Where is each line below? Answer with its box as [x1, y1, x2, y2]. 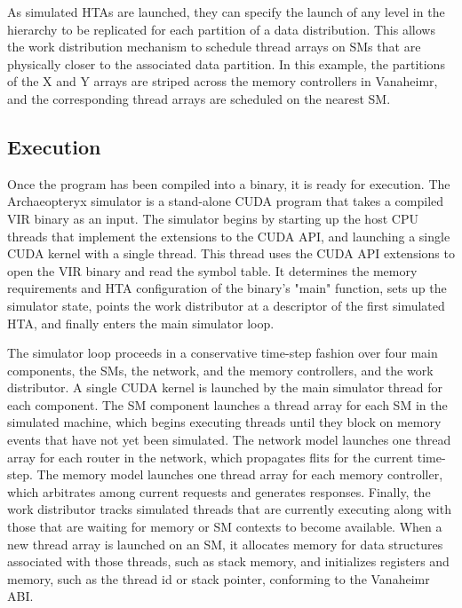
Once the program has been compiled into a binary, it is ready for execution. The [7, 174, 450, 193]
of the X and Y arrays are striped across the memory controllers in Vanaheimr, [7, 72, 438, 91]
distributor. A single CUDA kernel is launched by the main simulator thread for [7, 378, 442, 397]
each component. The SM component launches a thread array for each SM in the [7, 395, 448, 414]
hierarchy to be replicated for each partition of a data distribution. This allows [7, 20, 435, 38]
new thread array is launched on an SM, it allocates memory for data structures [7, 534, 443, 553]
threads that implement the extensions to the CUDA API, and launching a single [7, 226, 450, 245]
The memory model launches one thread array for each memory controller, [36, 465, 443, 484]
